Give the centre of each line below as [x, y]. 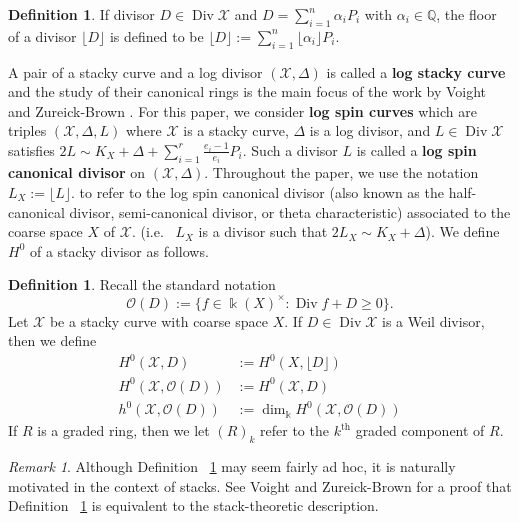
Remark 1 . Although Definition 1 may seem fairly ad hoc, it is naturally [232, 466]
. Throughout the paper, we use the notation [341, 172]
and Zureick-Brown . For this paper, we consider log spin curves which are [242, 110]
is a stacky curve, [236, 130]
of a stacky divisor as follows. [119, 250]
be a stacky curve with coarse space [158, 320]
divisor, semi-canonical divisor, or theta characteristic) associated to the [290, 211]
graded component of [420, 430]
